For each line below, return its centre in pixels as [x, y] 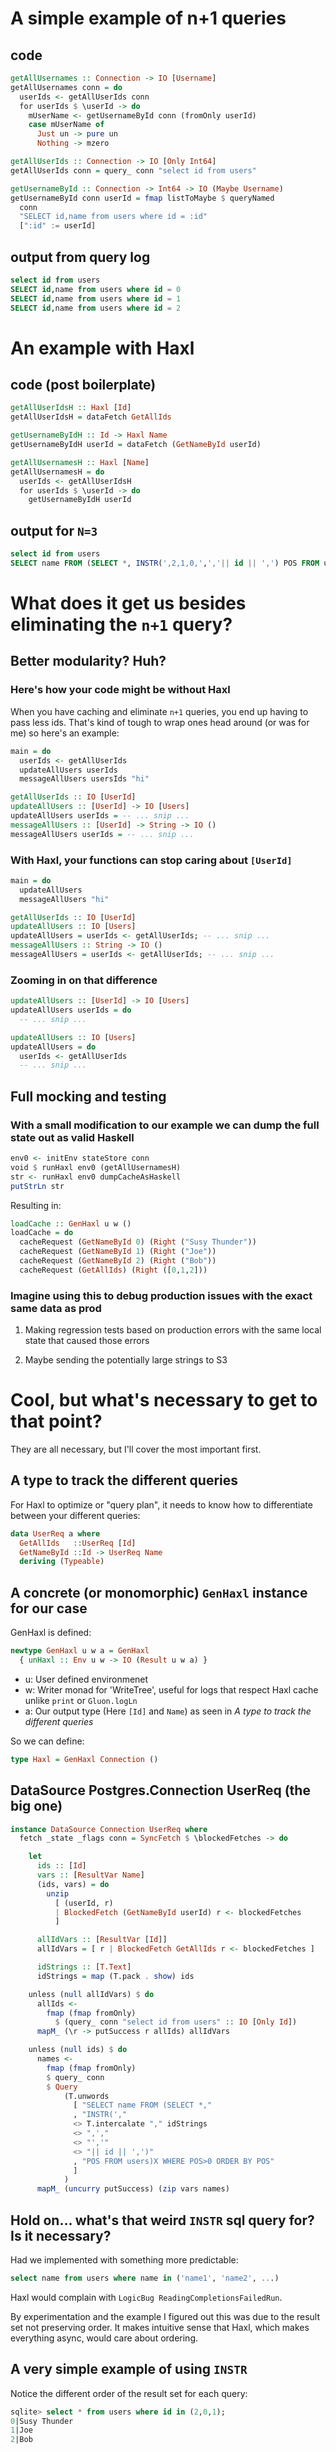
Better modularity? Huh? [88, 661]
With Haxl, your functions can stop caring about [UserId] [151, 860]
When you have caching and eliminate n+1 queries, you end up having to [159, 711]
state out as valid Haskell [72, 1137]
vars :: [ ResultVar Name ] [90, 1875]
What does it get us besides [128, 603]
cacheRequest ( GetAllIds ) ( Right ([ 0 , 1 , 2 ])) [113, 1270]
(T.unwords [86, 2096]
